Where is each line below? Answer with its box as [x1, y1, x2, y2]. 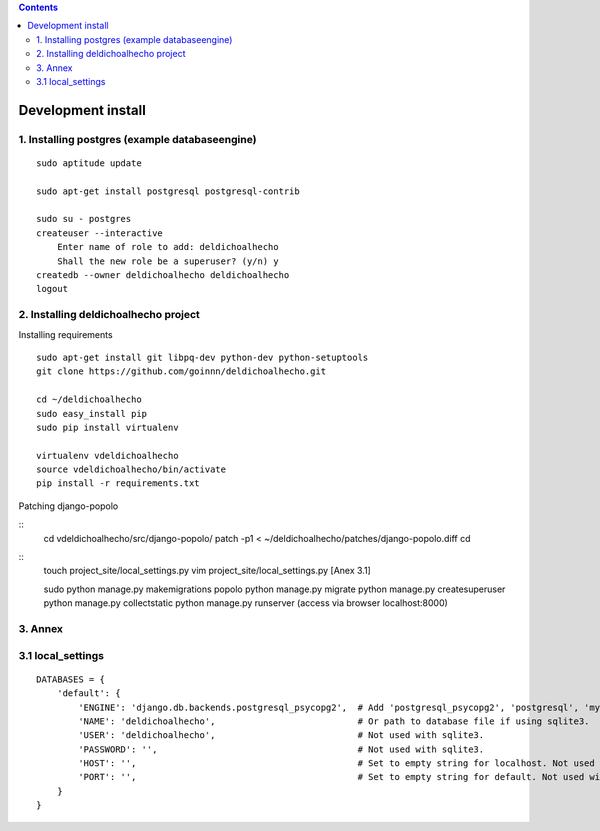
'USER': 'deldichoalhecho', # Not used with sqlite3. [78, 730, 485, 741]
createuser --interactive [36, 227, 164, 239]
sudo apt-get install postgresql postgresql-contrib [36, 185, 300, 197]
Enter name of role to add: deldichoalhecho [56, 241, 279, 253]
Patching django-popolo [18, 500, 119, 512]
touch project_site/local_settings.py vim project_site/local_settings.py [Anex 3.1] [43, 565, 372, 577]
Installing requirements [18, 328, 114, 340]
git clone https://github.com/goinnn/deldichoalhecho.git [36, 366, 327, 377]
